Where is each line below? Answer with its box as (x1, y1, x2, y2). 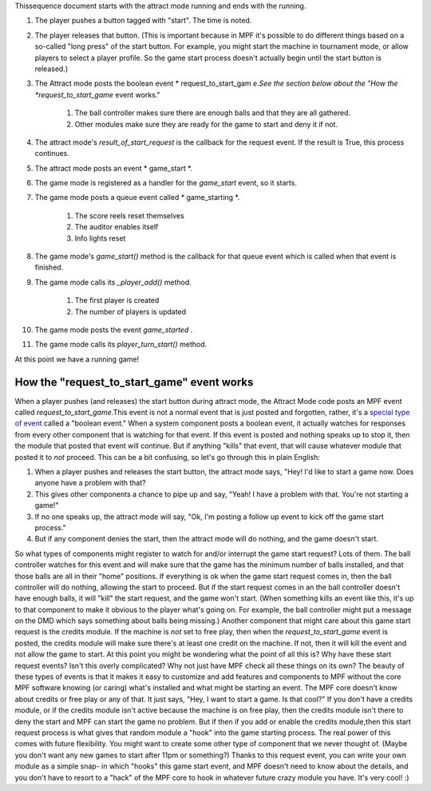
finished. (34, 262, 64, 272)
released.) (34, 64, 69, 74)
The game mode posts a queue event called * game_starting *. (34, 193, 240, 202)
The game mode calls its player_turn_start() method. (34, 340, 208, 350)
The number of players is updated (74, 306, 187, 316)
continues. (34, 149, 69, 158)
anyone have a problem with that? (34, 478, 147, 488)
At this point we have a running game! (14, 354, 140, 364)
